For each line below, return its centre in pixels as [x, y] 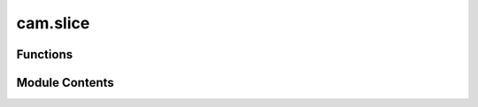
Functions [45, 54]
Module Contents [65, 83]
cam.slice [53, 23]
